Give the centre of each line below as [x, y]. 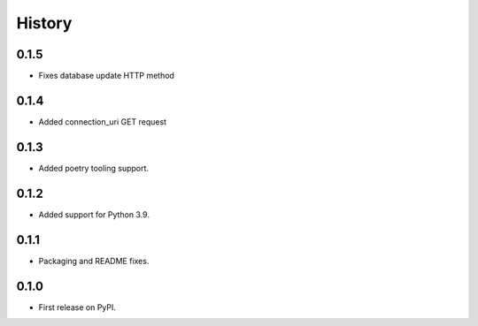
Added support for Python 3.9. [94, 214]
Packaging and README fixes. [94, 261]
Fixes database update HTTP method [106, 76]
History [44, 23]
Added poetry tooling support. [94, 168]
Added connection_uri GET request [103, 121]
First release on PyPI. [77, 307]
